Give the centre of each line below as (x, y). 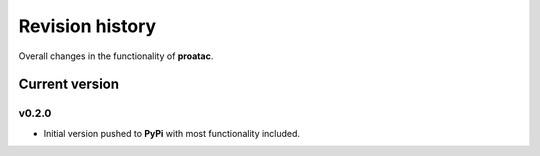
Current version (69, 84)
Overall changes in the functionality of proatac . (116, 56)
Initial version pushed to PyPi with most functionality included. (171, 133)
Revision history (87, 26)
